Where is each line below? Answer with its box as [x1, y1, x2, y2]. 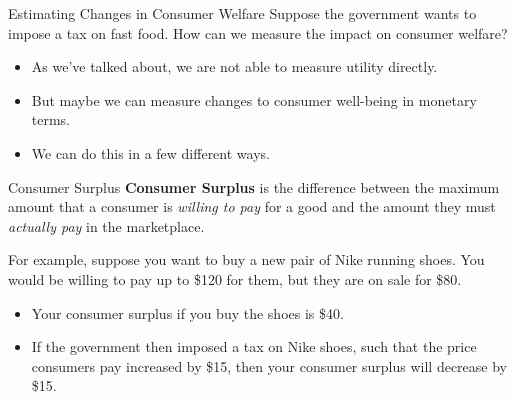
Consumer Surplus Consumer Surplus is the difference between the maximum [8, 176, 500, 197]
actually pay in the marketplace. [8, 215, 205, 236]
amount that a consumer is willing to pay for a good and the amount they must [8, 196, 496, 217]
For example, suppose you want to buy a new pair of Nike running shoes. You [8, 249, 485, 270]
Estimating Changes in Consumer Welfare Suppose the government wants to [8, 3, 477, 23]
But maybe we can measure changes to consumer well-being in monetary [31, 89, 477, 110]
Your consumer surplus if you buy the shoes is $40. [31, 302, 344, 323]
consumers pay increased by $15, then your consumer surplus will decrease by [31, 355, 507, 376]
